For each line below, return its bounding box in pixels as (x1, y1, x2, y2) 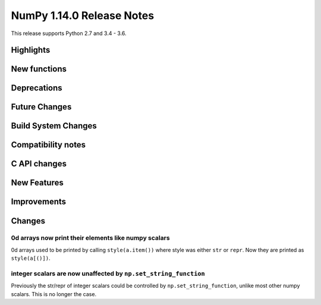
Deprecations (11, 83, 62, 93)
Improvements (11, 197, 67, 207)
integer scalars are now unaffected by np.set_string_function (11, 269, 205, 278)
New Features (11, 178, 64, 188)
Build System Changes (11, 121, 97, 131)
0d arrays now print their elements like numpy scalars (11, 234, 170, 242)
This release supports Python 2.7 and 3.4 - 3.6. (11, 30, 127, 37)
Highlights (11, 45, 51, 55)
